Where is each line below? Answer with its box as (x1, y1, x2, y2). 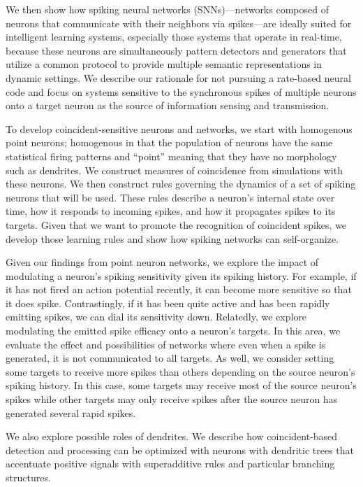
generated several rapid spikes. (6, 405, 136, 420)
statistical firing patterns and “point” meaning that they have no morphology (6, 148, 337, 163)
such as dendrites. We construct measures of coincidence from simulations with (6, 162, 343, 177)
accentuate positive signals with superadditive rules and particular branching (6, 456, 335, 471)
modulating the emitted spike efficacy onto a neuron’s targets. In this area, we (6, 323, 341, 338)
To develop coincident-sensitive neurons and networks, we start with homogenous (6, 121, 353, 136)
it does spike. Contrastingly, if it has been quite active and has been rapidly (6, 295, 330, 310)
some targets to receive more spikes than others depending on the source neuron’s (6, 364, 355, 379)
